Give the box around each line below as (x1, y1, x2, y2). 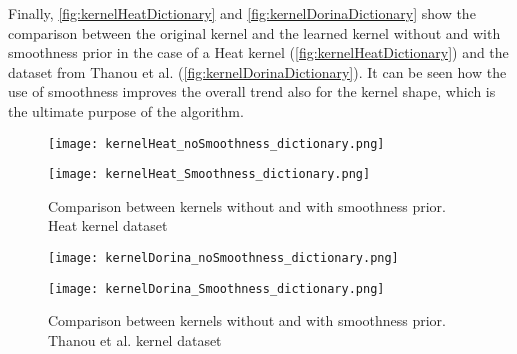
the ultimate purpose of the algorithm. (8, 100, 244, 121)
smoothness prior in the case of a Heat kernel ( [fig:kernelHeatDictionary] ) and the (8, 42, 509, 63)
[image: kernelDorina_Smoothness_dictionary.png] (48, 281, 385, 296)
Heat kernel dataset (48, 215, 168, 236)
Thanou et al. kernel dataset (48, 329, 222, 350)
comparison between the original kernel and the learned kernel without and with (8, 22, 501, 43)
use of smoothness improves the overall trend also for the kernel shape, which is (8, 81, 496, 102)
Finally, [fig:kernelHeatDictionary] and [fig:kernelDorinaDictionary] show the (8, 3, 476, 23)
